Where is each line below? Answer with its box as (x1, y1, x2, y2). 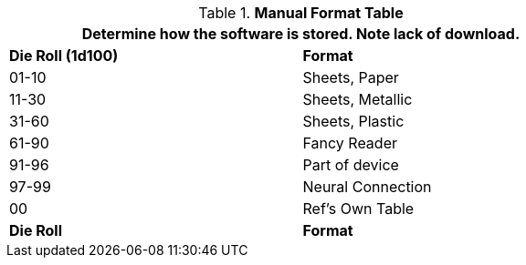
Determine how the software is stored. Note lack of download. (81, 25, 521, 43)
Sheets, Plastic (302, 112, 405, 130)
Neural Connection (302, 178, 432, 196)
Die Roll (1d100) (9, 46, 119, 65)
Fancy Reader (302, 134, 397, 152)
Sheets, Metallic (302, 90, 413, 108)
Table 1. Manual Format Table (198, 4, 404, 22)
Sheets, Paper (302, 68, 399, 87)
